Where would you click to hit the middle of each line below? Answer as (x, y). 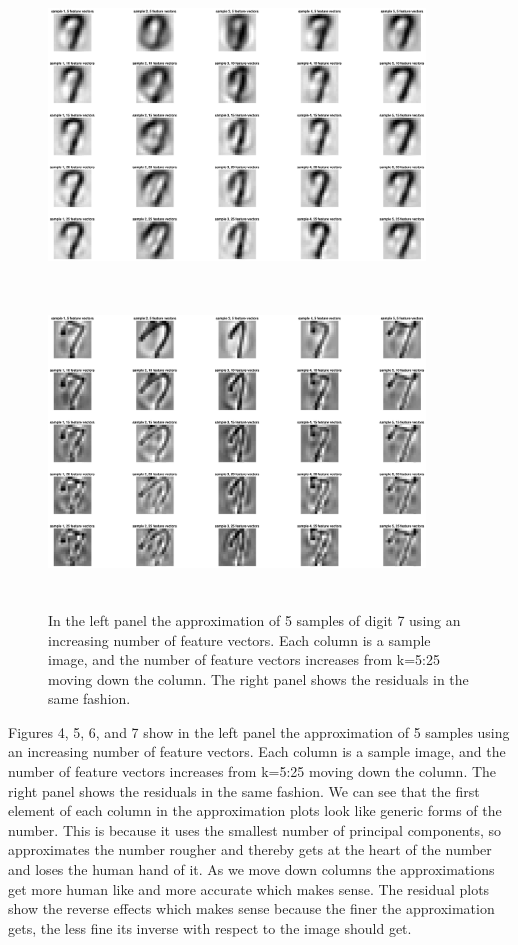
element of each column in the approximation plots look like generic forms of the (255, 810)
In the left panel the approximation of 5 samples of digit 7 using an (254, 619)
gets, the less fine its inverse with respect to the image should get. (210, 927)
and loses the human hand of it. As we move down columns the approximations (251, 869)
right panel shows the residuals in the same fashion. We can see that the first (244, 790)
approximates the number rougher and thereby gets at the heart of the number (250, 849)
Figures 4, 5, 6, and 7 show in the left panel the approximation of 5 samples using (259, 731)
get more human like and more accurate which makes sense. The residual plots (249, 888)
